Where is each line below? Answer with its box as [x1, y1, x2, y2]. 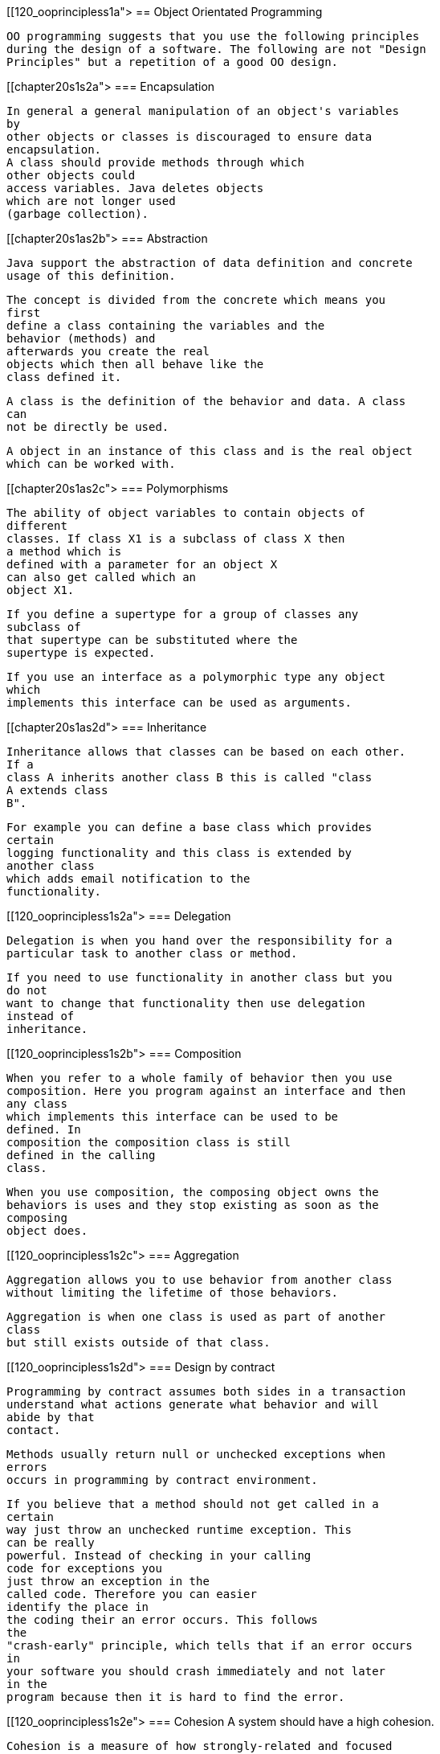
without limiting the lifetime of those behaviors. [6, 1286, 339, 1299]
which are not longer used [6, 195, 176, 207]
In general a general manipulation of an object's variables [6, 105, 399, 117]
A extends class [6, 784, 108, 797]
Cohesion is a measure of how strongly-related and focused [6, 1740, 393, 1752]
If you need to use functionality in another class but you [6, 971, 393, 984]
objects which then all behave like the [6, 358, 264, 371]
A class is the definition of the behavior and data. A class [6, 395, 406, 408]
